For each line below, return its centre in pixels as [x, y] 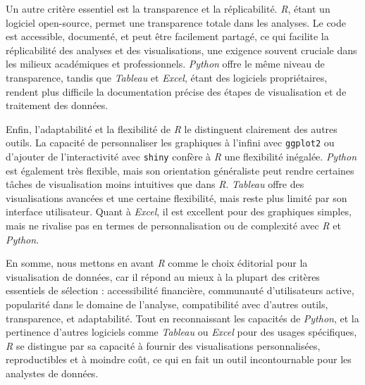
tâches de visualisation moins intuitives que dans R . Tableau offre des [155, 184]
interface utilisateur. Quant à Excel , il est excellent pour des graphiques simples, [179, 212]
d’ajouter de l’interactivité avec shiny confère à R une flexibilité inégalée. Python [181, 156]
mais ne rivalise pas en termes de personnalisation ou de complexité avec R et [173, 226]
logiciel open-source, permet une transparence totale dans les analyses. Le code [176, 22]
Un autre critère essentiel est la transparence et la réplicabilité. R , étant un [168, 8]
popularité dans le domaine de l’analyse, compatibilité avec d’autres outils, [167, 304]
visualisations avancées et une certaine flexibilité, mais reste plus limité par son [177, 197]
